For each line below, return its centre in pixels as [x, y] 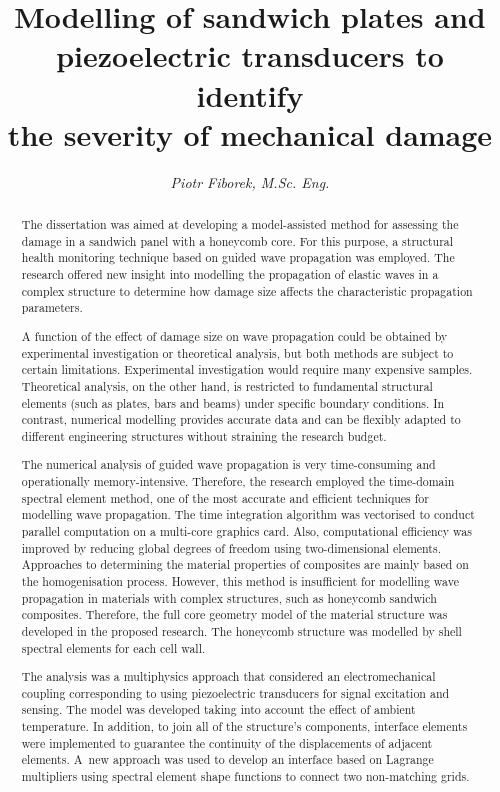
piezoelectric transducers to [250, 55]
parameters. [52, 307]
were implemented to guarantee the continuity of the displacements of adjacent [227, 742]
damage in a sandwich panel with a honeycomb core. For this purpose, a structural [237, 240]
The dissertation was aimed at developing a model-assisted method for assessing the [240, 224]
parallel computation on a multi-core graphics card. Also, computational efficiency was [246, 531]
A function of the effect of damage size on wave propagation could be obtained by [234, 335]
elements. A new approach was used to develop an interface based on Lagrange [227, 759]
